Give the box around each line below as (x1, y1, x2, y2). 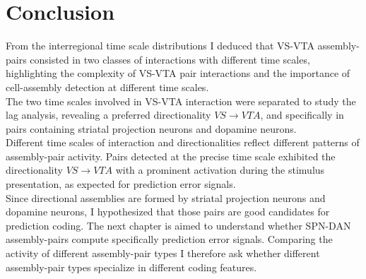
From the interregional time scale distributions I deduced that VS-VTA (6, 38, 314, 53)
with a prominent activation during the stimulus (115, 162, 325, 177)
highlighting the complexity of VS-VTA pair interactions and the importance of (6, 66, 350, 81)
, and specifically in (260, 107, 344, 122)
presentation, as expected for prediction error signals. (6, 177, 236, 191)
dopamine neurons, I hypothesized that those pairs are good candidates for (6, 204, 330, 219)
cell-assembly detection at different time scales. (6, 79, 209, 94)
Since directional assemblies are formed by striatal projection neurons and (6, 190, 326, 205)
